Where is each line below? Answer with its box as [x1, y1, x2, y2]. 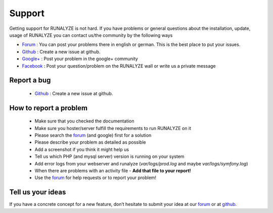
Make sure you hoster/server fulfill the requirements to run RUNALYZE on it [34, 125, 192, 131]
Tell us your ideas [9, 188, 66, 197]
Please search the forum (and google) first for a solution [34, 132, 152, 139]
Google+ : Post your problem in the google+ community [22, 56, 139, 62]
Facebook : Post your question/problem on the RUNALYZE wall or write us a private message [22, 63, 216, 69]
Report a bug [9, 76, 51, 84]
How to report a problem [9, 104, 88, 112]
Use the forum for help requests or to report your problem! [34, 175, 157, 181]
